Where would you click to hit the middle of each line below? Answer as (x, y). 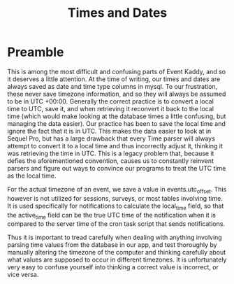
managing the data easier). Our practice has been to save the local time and (116, 123)
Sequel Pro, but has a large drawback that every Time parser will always (111, 139)
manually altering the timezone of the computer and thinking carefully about (117, 253)
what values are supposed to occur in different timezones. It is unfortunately (117, 260)
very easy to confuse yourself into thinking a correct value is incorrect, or (113, 267)
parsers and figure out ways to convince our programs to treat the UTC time (117, 168)
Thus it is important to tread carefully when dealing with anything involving (115, 237)
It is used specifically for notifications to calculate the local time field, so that (116, 206)
